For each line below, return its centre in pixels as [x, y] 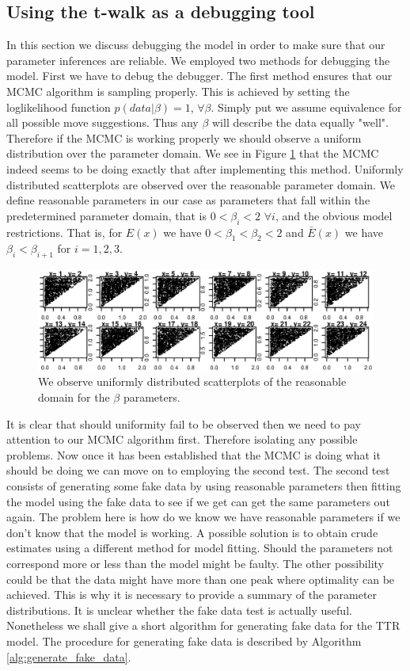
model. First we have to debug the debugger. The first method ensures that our [199, 76]
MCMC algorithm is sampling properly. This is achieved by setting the [178, 91]
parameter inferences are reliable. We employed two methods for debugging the [198, 60]
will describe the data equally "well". [300, 122]
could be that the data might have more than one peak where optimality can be [201, 579]
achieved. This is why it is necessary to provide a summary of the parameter [192, 595]
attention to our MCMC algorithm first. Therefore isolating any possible [182, 439]
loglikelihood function [59, 107]
